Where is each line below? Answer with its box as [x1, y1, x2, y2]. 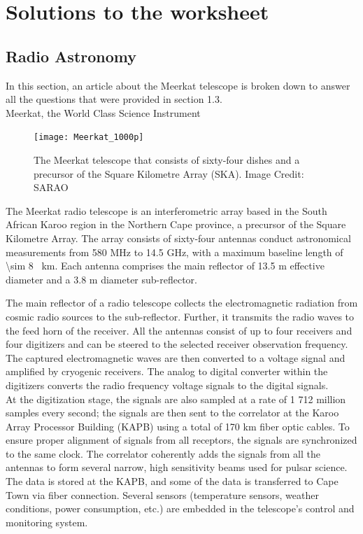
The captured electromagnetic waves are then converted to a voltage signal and [6, 350, 346, 365]
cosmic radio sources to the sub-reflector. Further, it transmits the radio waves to [6, 309, 355, 323]
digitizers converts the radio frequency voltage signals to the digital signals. [6, 377, 329, 392]
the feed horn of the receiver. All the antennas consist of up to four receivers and [6, 323, 353, 337]
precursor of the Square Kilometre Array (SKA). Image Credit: [34, 166, 304, 181]
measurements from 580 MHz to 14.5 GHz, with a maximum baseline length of [6, 244, 343, 259]
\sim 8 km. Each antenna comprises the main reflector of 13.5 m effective [6, 258, 325, 273]
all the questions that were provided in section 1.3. [6, 92, 222, 106]
